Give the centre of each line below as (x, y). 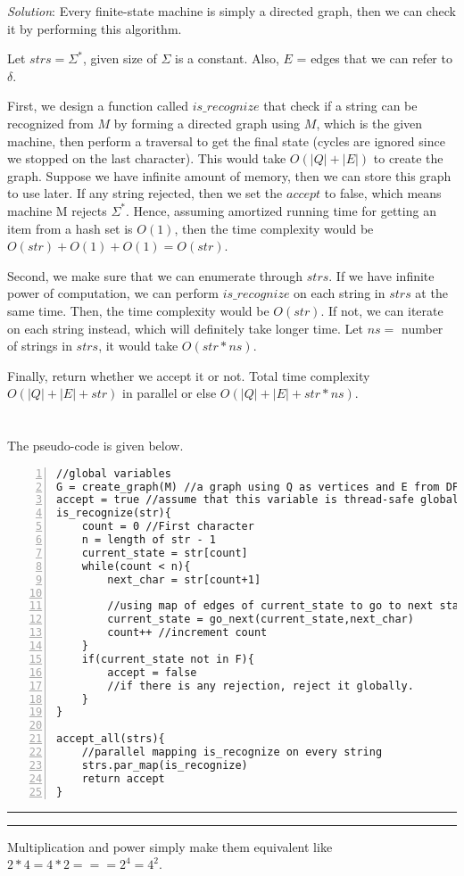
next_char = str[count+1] (184, 579)
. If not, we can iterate (382, 310)
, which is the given (369, 123)
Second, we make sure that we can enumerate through (155, 275)
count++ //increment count (187, 633)
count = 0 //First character (168, 527)
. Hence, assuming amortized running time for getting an (281, 210)
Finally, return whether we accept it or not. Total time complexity (189, 375)
